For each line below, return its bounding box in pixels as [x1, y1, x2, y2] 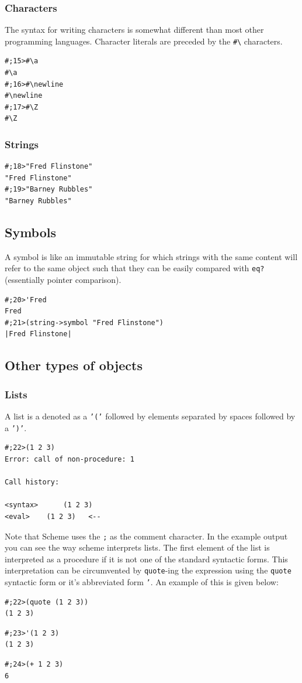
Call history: [5, 478, 60, 487]
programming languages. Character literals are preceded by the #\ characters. [5, 35, 283, 47]
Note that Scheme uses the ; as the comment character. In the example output [5, 530, 288, 542]
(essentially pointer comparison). [5, 274, 122, 286]
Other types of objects [5, 356, 143, 374]
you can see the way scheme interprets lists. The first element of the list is [5, 541, 270, 554]
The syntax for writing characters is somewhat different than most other [5, 23, 264, 36]
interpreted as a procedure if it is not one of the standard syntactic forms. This [5, 552, 288, 565]
